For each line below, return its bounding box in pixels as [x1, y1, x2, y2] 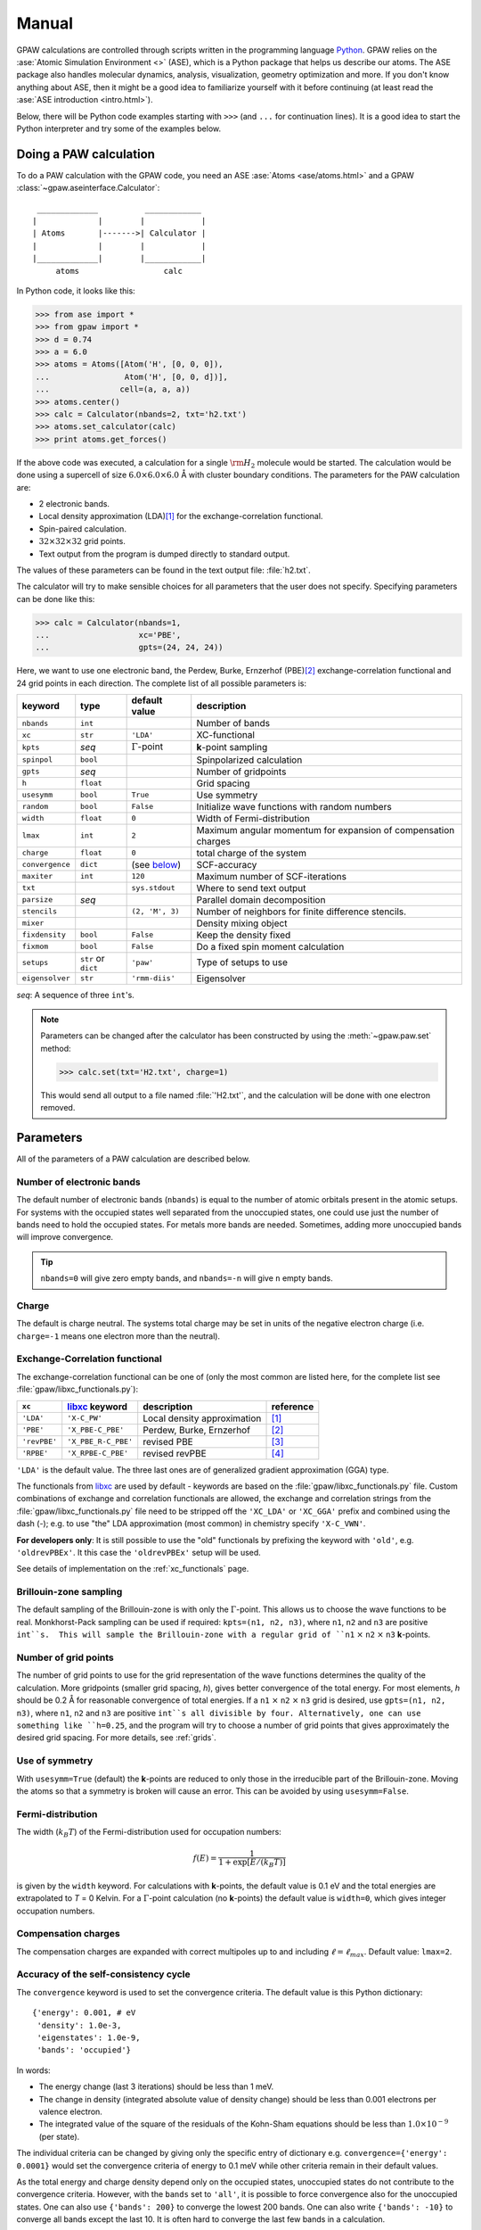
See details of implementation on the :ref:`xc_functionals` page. [16, 1564, 249, 1574]
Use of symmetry [16, 1755, 94, 1767]
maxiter [21, 871, 53, 881]
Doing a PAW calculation [16, 146, 156, 161]
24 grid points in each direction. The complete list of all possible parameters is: [16, 678, 307, 689]
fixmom [21, 942, 49, 952]
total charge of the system [196, 847, 307, 859]
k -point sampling [196, 741, 268, 754]
